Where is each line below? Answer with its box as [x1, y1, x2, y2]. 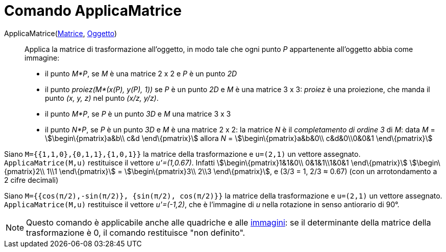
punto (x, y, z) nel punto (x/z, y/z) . [45, 93, 159, 102]
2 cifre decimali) [4, 175, 59, 184]
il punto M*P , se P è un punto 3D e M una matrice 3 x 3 [45, 109, 231, 118]
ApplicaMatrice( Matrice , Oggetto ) [4, 29, 117, 38]
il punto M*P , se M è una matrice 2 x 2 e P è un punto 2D [45, 69, 237, 78]
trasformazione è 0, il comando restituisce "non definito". [26, 227, 245, 238]
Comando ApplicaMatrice [4, 2, 182, 19]
